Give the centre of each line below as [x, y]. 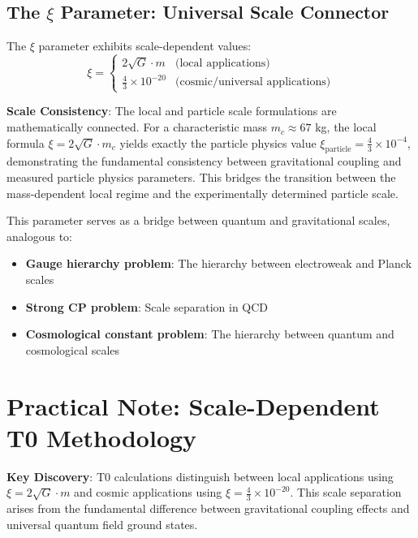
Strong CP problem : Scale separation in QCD [147, 306]
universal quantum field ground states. [102, 524]
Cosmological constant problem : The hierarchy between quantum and [210, 334]
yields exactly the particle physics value [218, 142]
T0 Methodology [102, 437]
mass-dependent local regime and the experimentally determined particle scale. [203, 193]
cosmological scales [73, 349]
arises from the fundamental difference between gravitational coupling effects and [208, 508]
